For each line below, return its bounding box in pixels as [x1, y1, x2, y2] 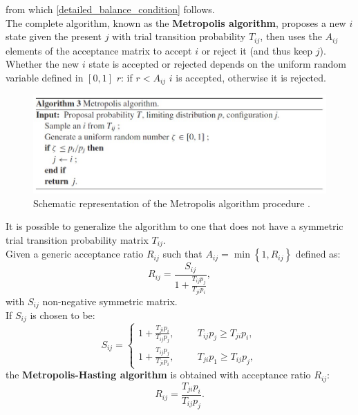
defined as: [295, 247, 341, 261]
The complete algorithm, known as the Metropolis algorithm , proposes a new [6, 15, 346, 30]
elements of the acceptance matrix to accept [6, 43, 192, 57]
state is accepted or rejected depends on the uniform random [88, 57, 346, 71]
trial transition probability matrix [6, 233, 149, 247]
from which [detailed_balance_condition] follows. [6, 2, 215, 16]
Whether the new [6, 57, 79, 71]
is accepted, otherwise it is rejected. [176, 70, 326, 84]
